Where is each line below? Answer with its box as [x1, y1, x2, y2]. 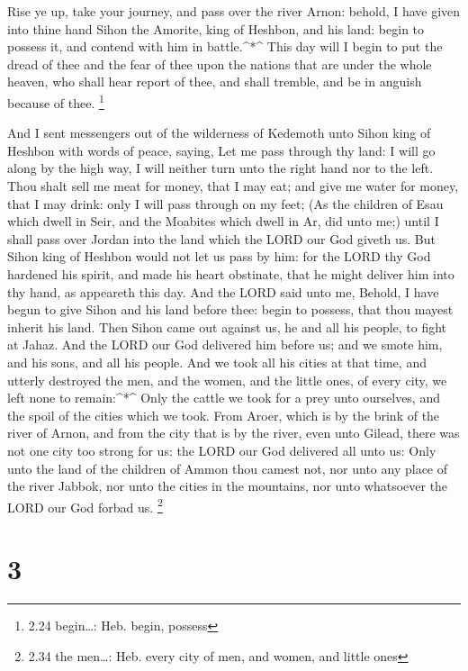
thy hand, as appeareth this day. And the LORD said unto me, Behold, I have [7, 282, 439, 301]
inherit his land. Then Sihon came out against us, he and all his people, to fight [7, 317, 447, 336]
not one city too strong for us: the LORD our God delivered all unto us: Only [7, 440, 436, 459]
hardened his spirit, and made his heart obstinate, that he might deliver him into [7, 264, 454, 283]
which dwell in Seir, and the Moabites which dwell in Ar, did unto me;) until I [7, 212, 439, 231]
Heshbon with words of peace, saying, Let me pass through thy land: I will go [7, 141, 436, 159]
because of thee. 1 [7, 90, 104, 112]
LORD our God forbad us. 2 [7, 494, 163, 516]
